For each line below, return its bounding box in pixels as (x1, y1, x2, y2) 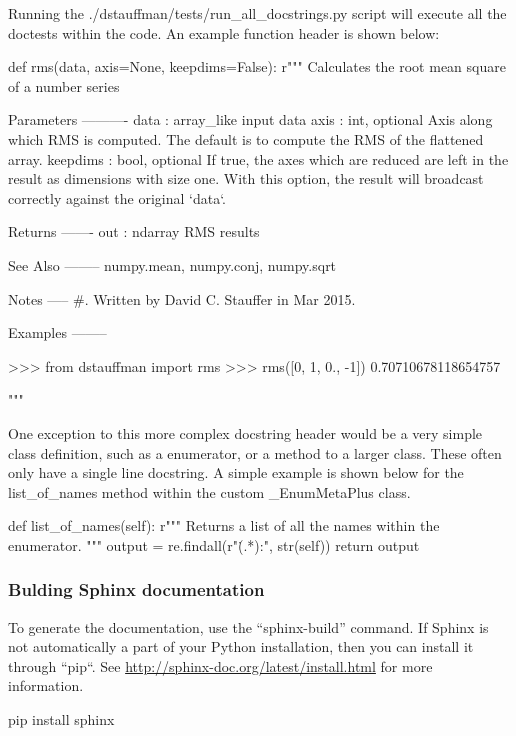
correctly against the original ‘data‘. (8, 187, 226, 208)
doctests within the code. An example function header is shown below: (8, 22, 440, 43)
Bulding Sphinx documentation (8, 577, 265, 602)
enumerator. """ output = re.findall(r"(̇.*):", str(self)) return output (8, 534, 420, 555)
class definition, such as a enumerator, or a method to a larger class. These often (8, 442, 502, 463)
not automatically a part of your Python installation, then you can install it (8, 636, 474, 657)
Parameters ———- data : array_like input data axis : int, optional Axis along (8, 109, 493, 130)
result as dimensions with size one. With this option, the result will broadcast (8, 168, 484, 189)
